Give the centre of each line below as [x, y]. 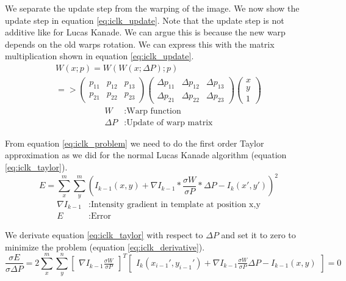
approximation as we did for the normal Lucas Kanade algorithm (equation [146, 155]
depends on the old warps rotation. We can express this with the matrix [140, 44]
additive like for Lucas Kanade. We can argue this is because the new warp [145, 32]
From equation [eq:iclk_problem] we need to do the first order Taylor [135, 143]
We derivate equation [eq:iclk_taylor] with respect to [104, 235]
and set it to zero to [258, 235]
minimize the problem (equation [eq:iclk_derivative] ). [105, 246]
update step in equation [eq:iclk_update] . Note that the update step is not [145, 20]
